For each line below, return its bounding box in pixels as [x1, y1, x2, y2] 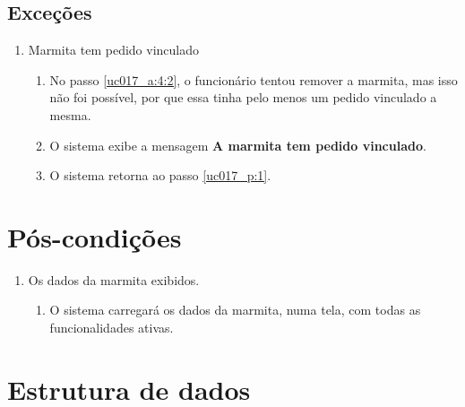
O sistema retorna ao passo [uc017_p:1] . [49, 166, 271, 185]
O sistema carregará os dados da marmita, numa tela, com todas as [49, 300, 421, 319]
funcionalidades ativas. [49, 318, 174, 337]
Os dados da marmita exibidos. [28, 270, 200, 289]
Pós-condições [7, 218, 182, 255]
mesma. [49, 105, 91, 124]
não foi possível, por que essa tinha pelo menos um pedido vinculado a [49, 88, 437, 107]
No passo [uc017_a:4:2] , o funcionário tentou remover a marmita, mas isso [49, 70, 458, 89]
